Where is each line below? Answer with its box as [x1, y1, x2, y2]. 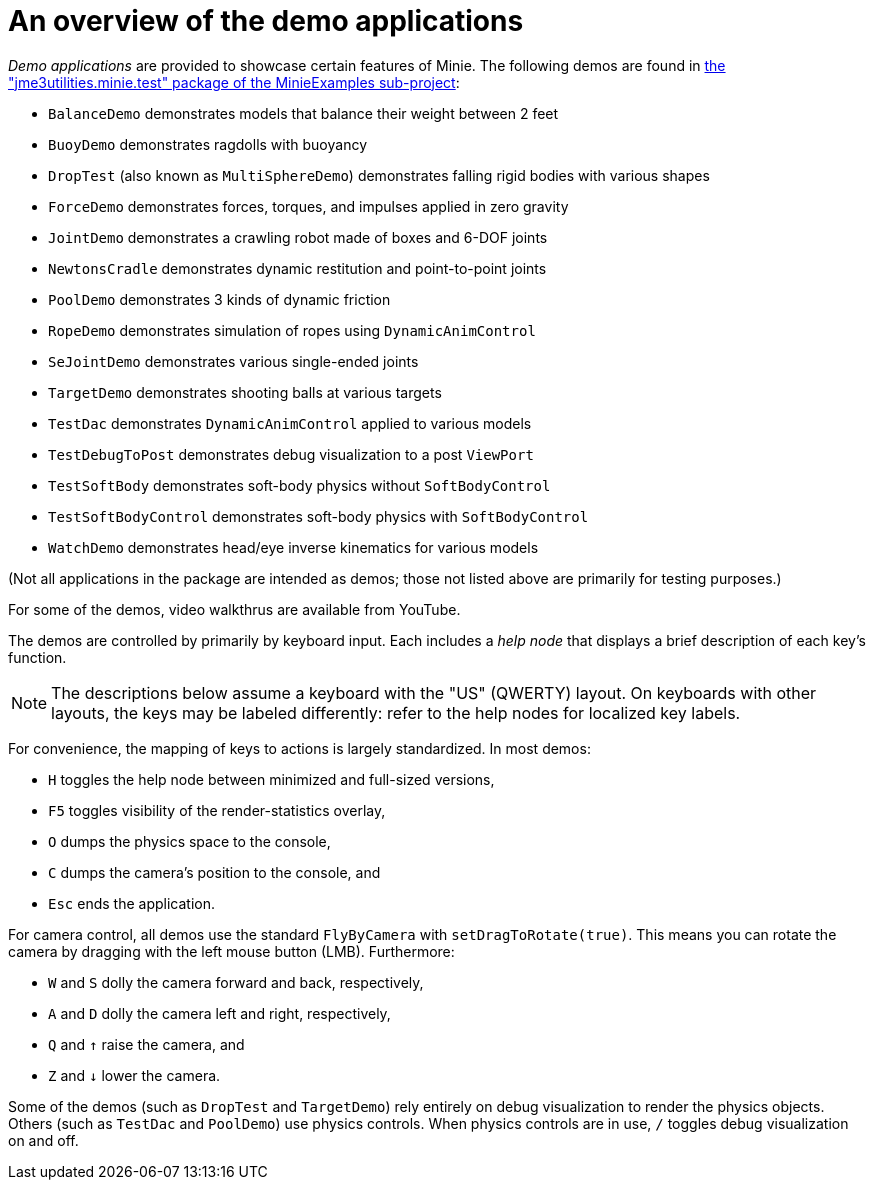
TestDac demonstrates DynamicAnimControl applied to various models [48, 414, 532, 432]
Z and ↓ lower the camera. [48, 1066, 221, 1084]
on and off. [8, 1131, 79, 1149]
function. [8, 648, 67, 666]
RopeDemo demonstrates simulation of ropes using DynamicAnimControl [48, 321, 536, 339]
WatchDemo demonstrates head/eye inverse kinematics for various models [48, 538, 539, 556]
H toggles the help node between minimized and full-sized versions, [48, 770, 495, 788]
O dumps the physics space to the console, [48, 832, 331, 850]
